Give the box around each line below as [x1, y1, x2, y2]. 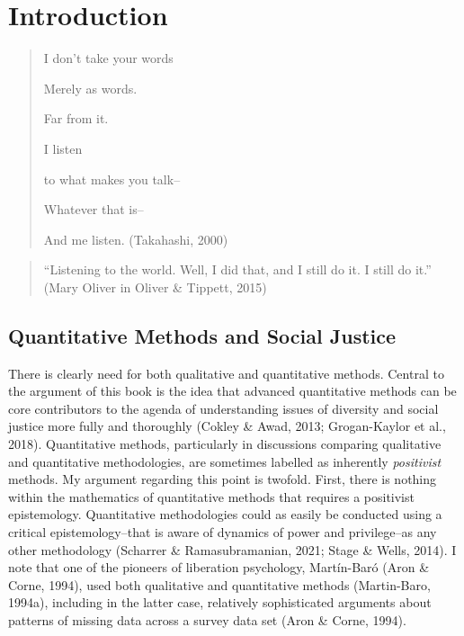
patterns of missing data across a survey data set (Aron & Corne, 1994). [8, 610, 406, 629]
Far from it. [43, 109, 109, 128]
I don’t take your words [43, 49, 174, 67]
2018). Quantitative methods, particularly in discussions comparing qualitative [8, 434, 442, 453]
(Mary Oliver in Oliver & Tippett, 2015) [43, 277, 267, 296]
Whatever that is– [43, 200, 144, 219]
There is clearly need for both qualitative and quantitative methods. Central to [8, 363, 444, 382]
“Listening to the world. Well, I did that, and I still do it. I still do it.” [43, 260, 432, 279]
